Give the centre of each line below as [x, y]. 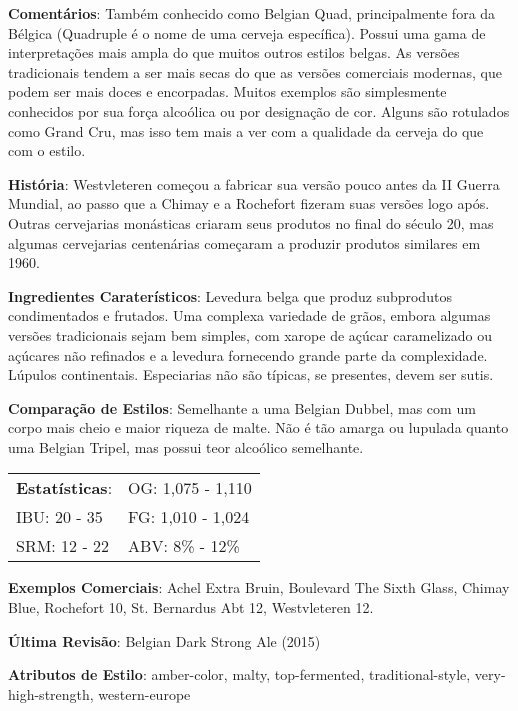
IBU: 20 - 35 [59, 517]
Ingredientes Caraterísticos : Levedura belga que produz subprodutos [230, 295]
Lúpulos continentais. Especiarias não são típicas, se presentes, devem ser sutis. [251, 374]
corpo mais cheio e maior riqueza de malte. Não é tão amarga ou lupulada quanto [258, 427]
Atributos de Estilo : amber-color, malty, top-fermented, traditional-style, [239, 674]
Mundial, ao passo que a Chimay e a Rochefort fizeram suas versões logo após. [249, 203]
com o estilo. [47, 150]
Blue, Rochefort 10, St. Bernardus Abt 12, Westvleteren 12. [191, 607]
